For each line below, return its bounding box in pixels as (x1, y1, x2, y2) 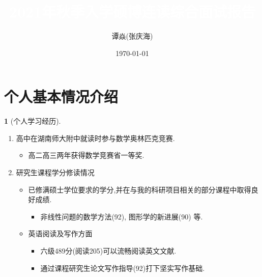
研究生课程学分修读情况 (16, 167, 95, 178)
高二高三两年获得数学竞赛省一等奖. (28, 150, 144, 160)
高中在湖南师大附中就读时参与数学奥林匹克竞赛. (16, 132, 175, 143)
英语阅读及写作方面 (28, 228, 93, 239)
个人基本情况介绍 (4, 86, 119, 107)
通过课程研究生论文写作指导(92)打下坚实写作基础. (40, 262, 205, 273)
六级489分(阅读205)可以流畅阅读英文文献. (40, 245, 177, 256)
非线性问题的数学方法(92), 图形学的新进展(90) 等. (40, 211, 203, 221)
